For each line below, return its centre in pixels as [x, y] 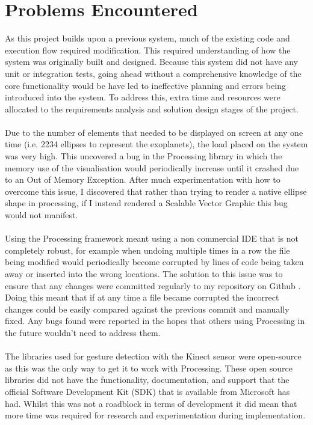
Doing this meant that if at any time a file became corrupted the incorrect [142, 297]
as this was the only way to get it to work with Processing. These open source [149, 368]
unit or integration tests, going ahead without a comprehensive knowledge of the [153, 73]
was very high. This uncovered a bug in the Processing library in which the [144, 156]
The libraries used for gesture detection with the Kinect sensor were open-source [153, 356]
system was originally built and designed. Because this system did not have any [151, 62]
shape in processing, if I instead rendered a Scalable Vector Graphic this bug [146, 203]
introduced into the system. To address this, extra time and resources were [143, 97]
